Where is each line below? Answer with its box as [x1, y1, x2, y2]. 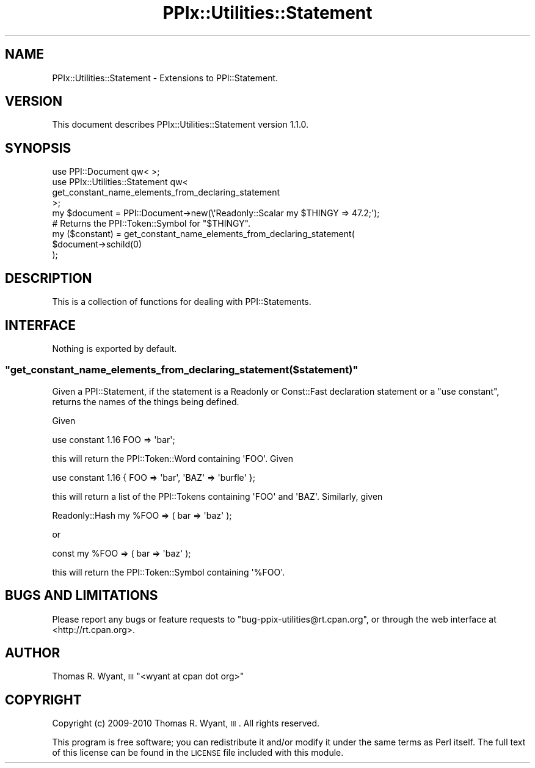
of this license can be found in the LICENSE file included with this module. [52, 747, 344, 758]
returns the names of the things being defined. [52, 396, 239, 407]
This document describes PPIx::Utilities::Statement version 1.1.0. [52, 119, 309, 130]
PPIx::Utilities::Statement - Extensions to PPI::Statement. [52, 72, 278, 83]
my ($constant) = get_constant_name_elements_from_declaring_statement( [52, 229, 355, 240]
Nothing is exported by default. [52, 343, 177, 354]
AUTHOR [5, 645, 60, 660]
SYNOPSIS [5, 140, 71, 156]
